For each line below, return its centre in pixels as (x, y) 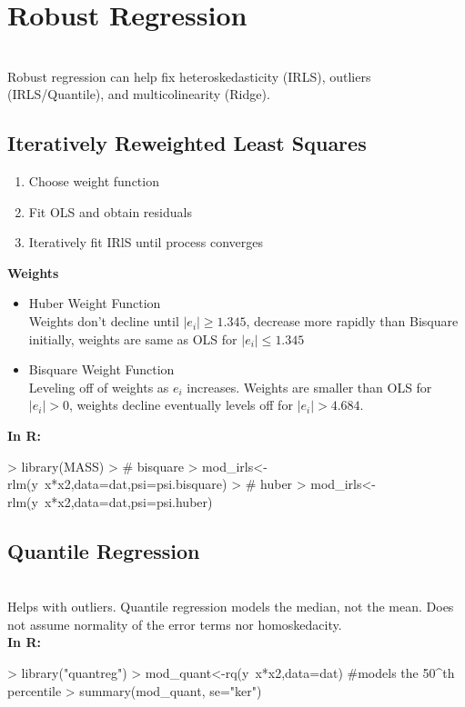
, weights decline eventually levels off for (181, 405)
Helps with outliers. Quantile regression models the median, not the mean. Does (231, 607)
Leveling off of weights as (99, 387)
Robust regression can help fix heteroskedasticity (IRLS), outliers (189, 76)
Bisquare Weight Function (101, 369)
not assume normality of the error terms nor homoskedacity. (175, 624)
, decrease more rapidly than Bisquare (352, 321)
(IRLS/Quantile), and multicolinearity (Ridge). (139, 94)
